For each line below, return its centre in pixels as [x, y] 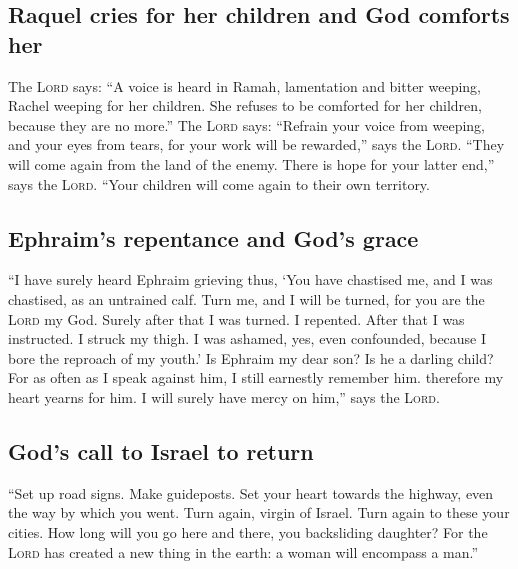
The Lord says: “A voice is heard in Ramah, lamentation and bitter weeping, [245, 85]
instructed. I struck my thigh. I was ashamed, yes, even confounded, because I [247, 338]
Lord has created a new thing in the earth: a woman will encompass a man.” [243, 551]
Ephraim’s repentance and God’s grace [213, 237]
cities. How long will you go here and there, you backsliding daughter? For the [248, 531]
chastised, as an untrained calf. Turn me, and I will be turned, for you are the [246, 298]
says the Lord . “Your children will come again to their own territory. [219, 183]
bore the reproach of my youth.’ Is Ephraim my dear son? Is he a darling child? [251, 357]
